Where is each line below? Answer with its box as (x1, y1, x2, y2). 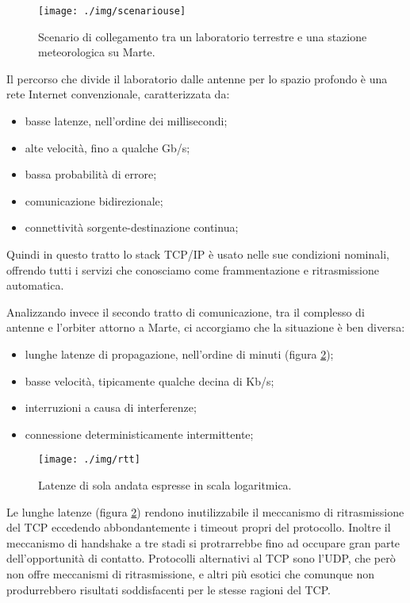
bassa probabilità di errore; (25, 166, 157, 182)
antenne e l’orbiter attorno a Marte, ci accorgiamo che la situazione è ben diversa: (6, 319, 405, 336)
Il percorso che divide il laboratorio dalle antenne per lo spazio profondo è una (6, 70, 388, 86)
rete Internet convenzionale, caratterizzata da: (6, 86, 230, 102)
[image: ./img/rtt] (38, 454, 140, 466)
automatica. (6, 277, 64, 294)
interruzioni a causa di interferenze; (25, 399, 197, 416)
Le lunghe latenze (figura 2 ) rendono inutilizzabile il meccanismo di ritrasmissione (6, 503, 404, 520)
